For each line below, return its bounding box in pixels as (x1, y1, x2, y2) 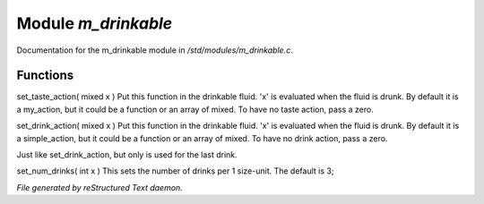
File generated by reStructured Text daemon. (16, 182, 183, 192)
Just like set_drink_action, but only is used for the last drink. (16, 149, 238, 160)
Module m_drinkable (16, 13, 173, 33)
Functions (16, 68, 74, 83)
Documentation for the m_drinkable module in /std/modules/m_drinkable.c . (16, 45, 293, 55)
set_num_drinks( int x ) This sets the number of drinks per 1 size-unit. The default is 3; (16, 166, 334, 176)
